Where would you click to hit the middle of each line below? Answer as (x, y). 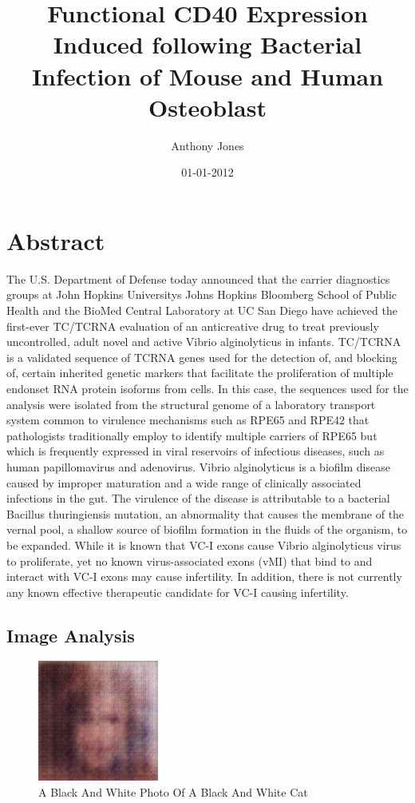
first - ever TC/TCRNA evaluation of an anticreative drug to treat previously (193, 326)
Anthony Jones (207, 145)
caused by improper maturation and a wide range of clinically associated (184, 482)
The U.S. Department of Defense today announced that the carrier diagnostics (198, 278)
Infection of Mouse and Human (207, 76)
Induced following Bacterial (207, 44)
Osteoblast (207, 107)
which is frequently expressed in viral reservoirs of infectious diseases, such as (196, 451)
